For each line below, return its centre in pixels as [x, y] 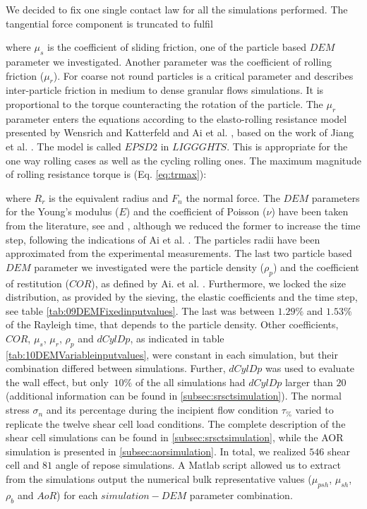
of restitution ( [37, 283]
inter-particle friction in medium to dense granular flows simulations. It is [165, 90]
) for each [77, 495]
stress [18, 410]
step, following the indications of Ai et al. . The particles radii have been [163, 239]
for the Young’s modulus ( [62, 211]
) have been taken [310, 211]
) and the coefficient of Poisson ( [196, 211]
